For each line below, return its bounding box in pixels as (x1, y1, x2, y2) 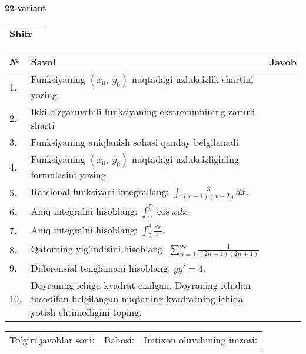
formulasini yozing (31, 167, 106, 181)
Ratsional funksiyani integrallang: (31, 184, 169, 198)
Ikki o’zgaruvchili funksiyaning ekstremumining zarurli (31, 104, 255, 118)
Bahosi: (104, 332, 135, 346)
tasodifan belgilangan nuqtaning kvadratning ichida (31, 291, 243, 305)
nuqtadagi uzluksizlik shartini (132, 72, 254, 86)
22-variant (5, 2, 46, 14)
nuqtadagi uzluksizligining (132, 152, 240, 166)
